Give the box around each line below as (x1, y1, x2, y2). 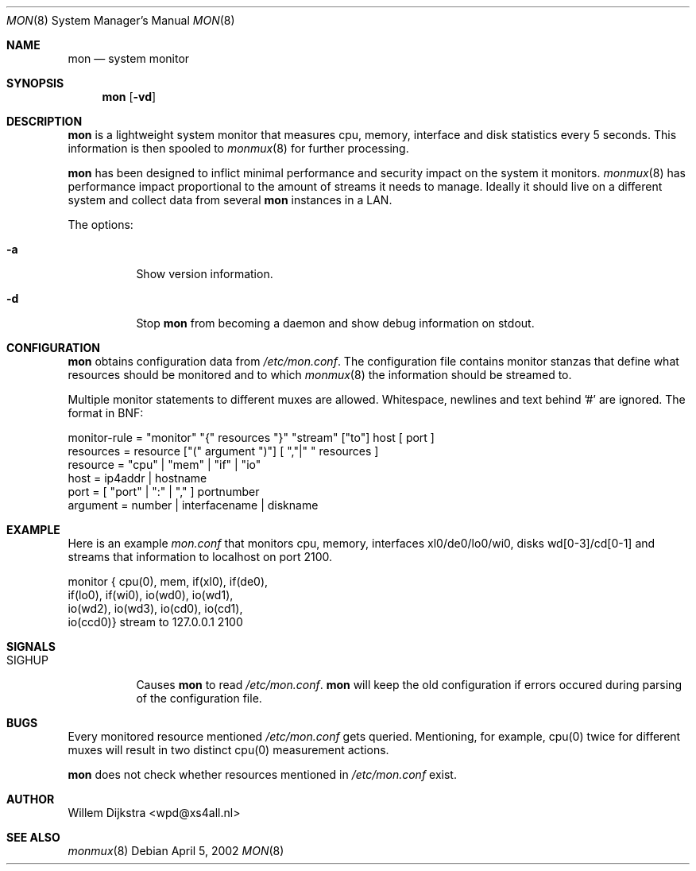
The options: (68, 218, 133, 231)
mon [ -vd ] (102, 90, 157, 103)
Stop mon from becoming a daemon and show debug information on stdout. (136, 316, 535, 330)
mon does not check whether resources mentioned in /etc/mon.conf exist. (68, 768, 457, 781)
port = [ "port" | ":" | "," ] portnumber (68, 485, 260, 498)
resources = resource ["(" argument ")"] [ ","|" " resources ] (68, 444, 379, 458)
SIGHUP (6, 653, 48, 667)
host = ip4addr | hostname (68, 471, 207, 485)
